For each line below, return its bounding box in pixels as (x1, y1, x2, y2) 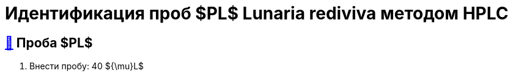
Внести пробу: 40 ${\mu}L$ (29, 61, 144, 72)
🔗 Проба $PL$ (5, 35, 93, 50)
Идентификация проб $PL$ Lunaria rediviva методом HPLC (5, 3, 509, 24)
